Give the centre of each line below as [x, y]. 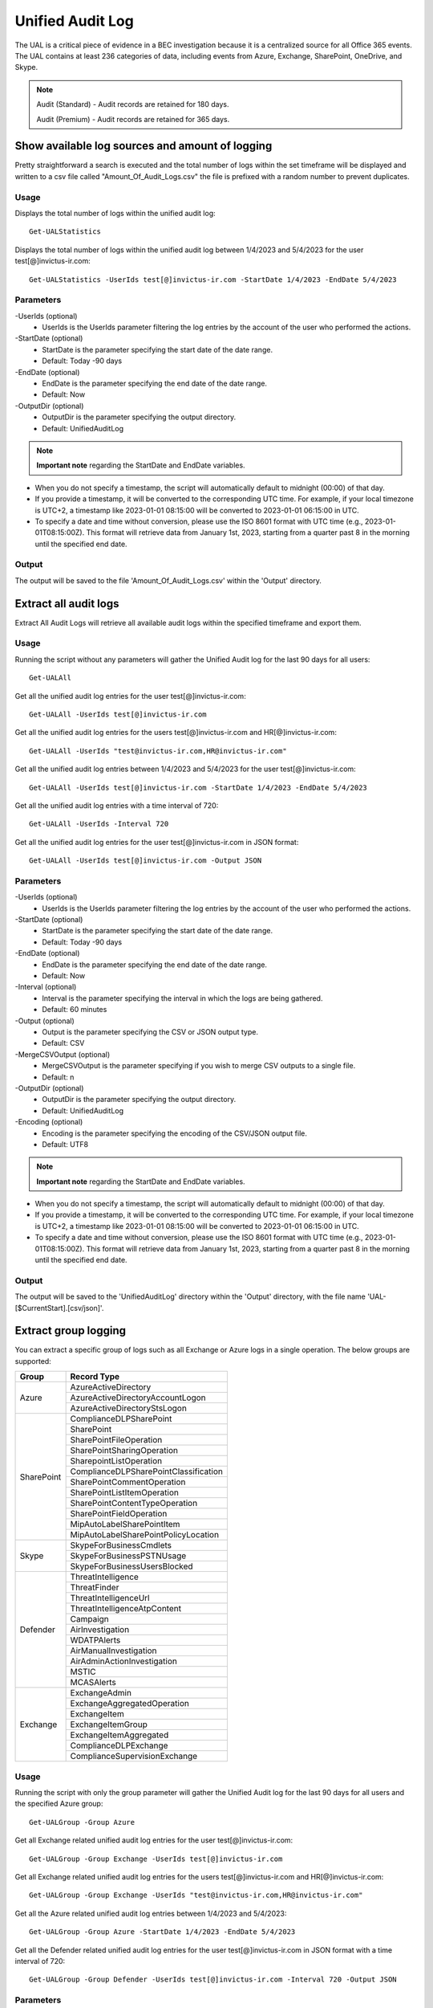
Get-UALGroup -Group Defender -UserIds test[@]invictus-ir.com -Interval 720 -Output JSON [213, 1979]
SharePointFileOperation [116, 1440]
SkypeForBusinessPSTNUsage [128, 1556]
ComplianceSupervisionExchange [134, 1757]
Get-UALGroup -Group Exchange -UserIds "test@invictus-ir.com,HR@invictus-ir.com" [196, 1895]
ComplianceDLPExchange [119, 1745]
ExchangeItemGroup [109, 1724]
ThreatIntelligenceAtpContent [126, 1609]
